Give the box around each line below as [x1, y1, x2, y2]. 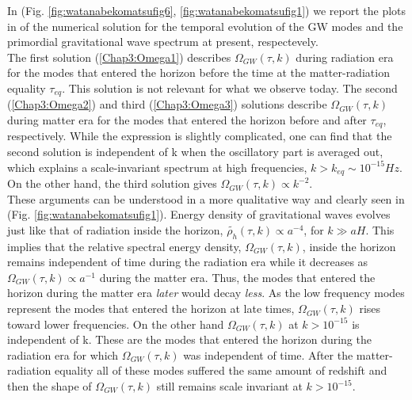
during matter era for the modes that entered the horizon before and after [7, 112, 367, 128]
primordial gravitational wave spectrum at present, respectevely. [7, 33, 319, 50]
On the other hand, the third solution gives [7, 175, 217, 192]
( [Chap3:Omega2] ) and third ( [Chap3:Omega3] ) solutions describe [7, 96, 327, 112]
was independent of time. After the [183, 346, 353, 363]
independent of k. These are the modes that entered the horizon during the [7, 331, 372, 348]
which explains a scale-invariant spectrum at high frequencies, [7, 158, 307, 175]
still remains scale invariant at [156, 378, 303, 394]
